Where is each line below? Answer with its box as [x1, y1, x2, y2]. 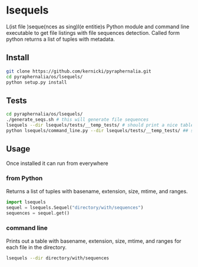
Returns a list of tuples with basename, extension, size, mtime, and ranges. [6, 187, 188, 195]
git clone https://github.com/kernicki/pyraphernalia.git [6, 68, 151, 74]
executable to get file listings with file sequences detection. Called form [6, 29, 180, 36]
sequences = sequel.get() [6, 210, 70, 216]
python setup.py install [6, 79, 67, 85]
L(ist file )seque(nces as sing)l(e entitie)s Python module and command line [6, 23, 190, 30]
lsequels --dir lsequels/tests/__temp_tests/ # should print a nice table [6, 122, 194, 128]
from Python [6, 174, 43, 183]
